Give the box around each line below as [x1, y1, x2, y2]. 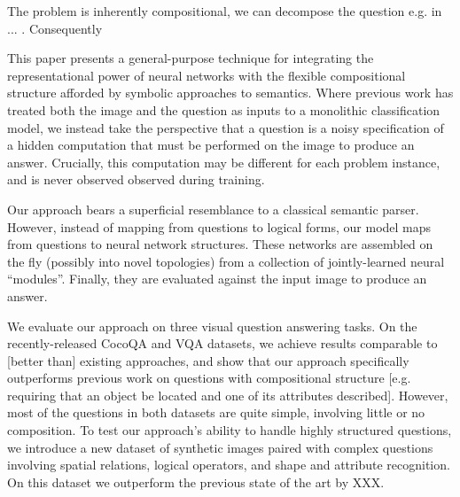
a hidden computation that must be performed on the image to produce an [7, 136, 415, 154]
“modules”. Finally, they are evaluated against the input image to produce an [7, 269, 427, 288]
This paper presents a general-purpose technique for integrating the [7, 49, 374, 67]
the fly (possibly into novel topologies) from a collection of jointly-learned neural [7, 252, 445, 270]
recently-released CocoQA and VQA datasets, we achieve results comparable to [7, 334, 438, 353]
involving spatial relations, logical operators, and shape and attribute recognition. [7, 455, 450, 474]
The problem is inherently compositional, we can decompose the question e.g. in [7, 2, 442, 19]
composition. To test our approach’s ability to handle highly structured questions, [7, 421, 452, 439]
